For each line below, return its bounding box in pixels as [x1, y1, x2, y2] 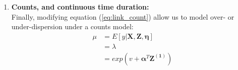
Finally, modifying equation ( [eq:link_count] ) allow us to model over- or [11, 11, 234, 22]
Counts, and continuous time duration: [11, 2, 149, 12]
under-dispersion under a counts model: [11, 21, 134, 32]
